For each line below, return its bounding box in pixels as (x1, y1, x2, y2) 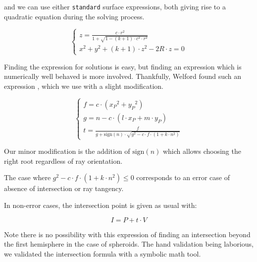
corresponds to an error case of (136, 172, 230, 183)
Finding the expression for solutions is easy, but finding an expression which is (4, 61, 242, 71)
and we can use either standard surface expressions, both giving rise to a (4, 1, 226, 11)
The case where (4, 172, 51, 183)
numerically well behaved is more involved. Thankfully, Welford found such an (4, 71, 242, 81)
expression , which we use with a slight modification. (4, 80, 163, 91)
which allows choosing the (162, 146, 241, 156)
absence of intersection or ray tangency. (4, 183, 124, 194)
